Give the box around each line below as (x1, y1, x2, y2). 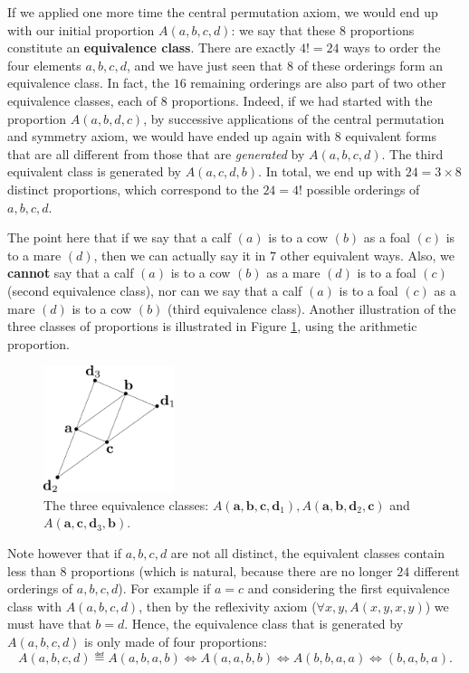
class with (7, 596, 62, 615)
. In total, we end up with (258, 162, 401, 181)
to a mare (7, 245, 62, 264)
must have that (7, 614, 91, 633)
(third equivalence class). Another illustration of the (167, 299, 456, 318)
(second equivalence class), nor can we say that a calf (7, 280, 302, 299)
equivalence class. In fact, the (7, 73, 170, 92)
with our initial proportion (7, 20, 155, 39)
